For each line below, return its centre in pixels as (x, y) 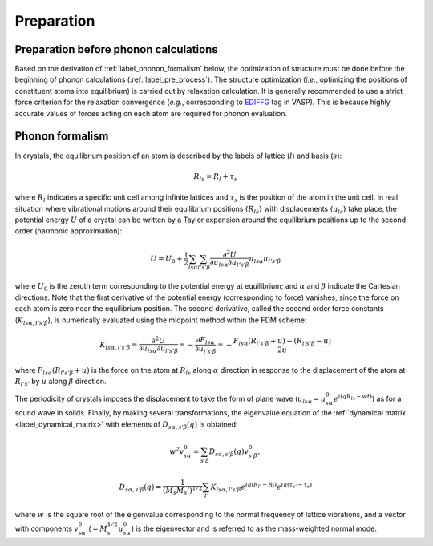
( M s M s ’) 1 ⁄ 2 (183, 491)
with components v (47, 528)
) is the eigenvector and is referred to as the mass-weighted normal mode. (254, 528)
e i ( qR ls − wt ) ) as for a (367, 398)
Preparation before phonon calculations (116, 49)
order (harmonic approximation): (69, 231)
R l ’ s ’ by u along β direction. (61, 382)
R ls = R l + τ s (216, 177)
